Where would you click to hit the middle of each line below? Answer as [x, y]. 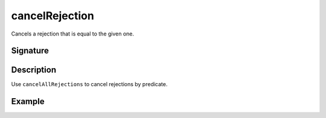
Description [34, 70]
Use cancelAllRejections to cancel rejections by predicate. [89, 84]
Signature [30, 51]
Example [28, 101]
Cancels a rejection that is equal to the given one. [73, 34]
